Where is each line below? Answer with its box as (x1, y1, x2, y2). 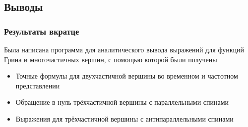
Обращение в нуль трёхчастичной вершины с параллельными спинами (15, 97, 229, 107)
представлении (15, 80, 60, 90)
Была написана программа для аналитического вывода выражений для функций (4, 44, 244, 54)
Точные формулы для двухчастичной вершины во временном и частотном (15, 71, 238, 81)
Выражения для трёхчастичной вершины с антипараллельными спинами (15, 113, 234, 124)
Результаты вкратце (4, 25, 79, 37)
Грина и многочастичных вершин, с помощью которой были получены (4, 54, 217, 64)
